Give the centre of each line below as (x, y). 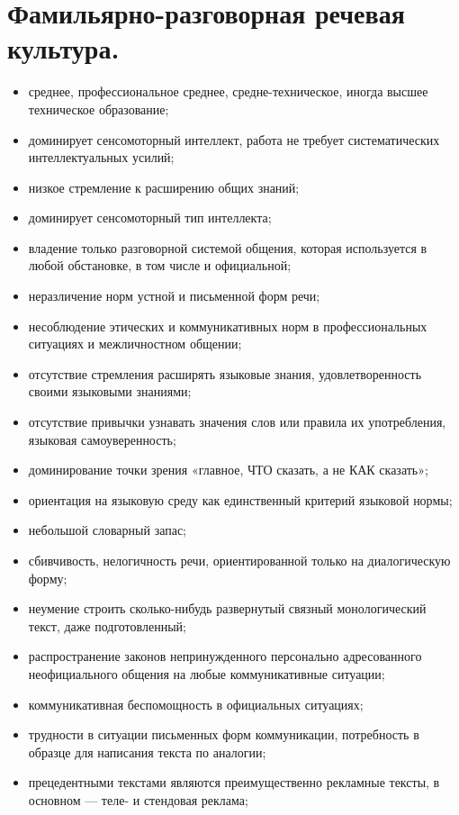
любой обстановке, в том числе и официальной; (160, 265)
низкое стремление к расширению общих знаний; (164, 187)
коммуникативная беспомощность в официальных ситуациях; (196, 704)
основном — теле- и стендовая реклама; (138, 799)
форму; (48, 578)
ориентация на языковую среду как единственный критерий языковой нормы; (240, 499)
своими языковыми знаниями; (110, 391)
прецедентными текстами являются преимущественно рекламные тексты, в (234, 782)
